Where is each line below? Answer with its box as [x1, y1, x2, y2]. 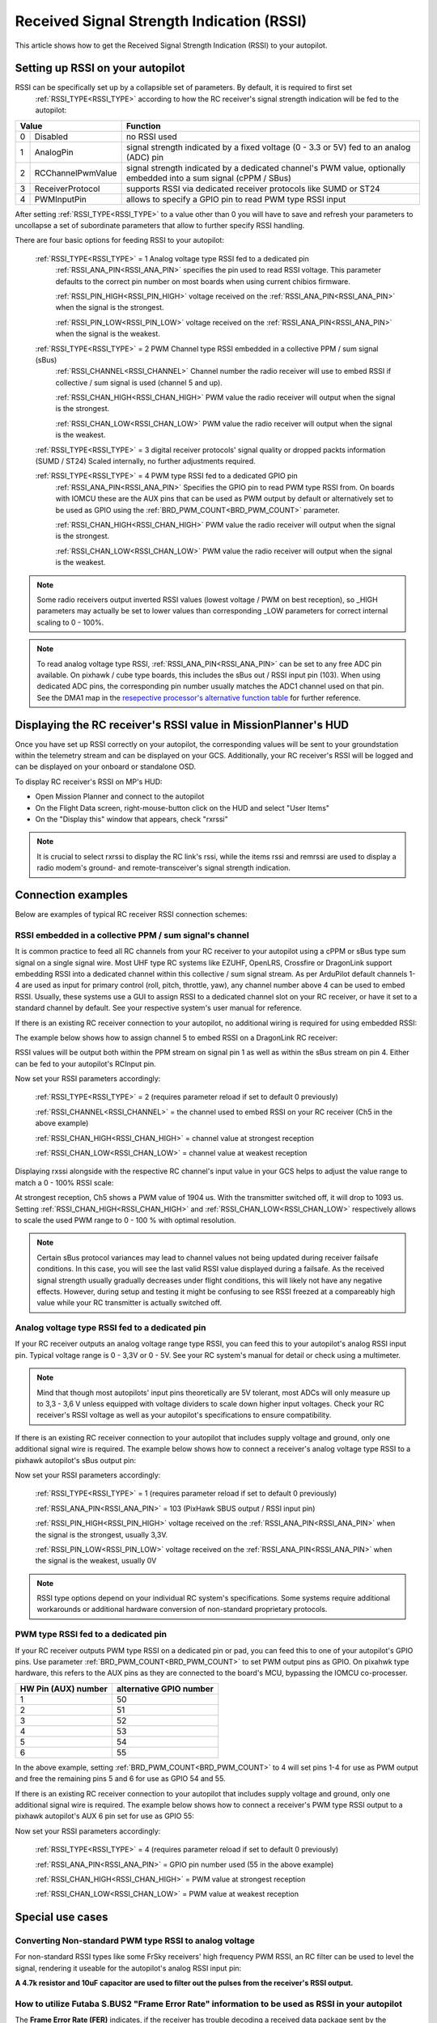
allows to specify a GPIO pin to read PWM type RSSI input [125, 193, 346, 205]
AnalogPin [34, 146, 74, 158]
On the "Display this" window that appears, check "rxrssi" [35, 814, 228, 824]
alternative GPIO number [116, 1683, 214, 1694]
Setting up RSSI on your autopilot [15, 61, 185, 75]
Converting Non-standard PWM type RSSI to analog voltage [15, 1935, 255, 1946]
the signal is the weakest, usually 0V [35, 1556, 157, 1566]
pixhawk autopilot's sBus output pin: [15, 1455, 137, 1465]
